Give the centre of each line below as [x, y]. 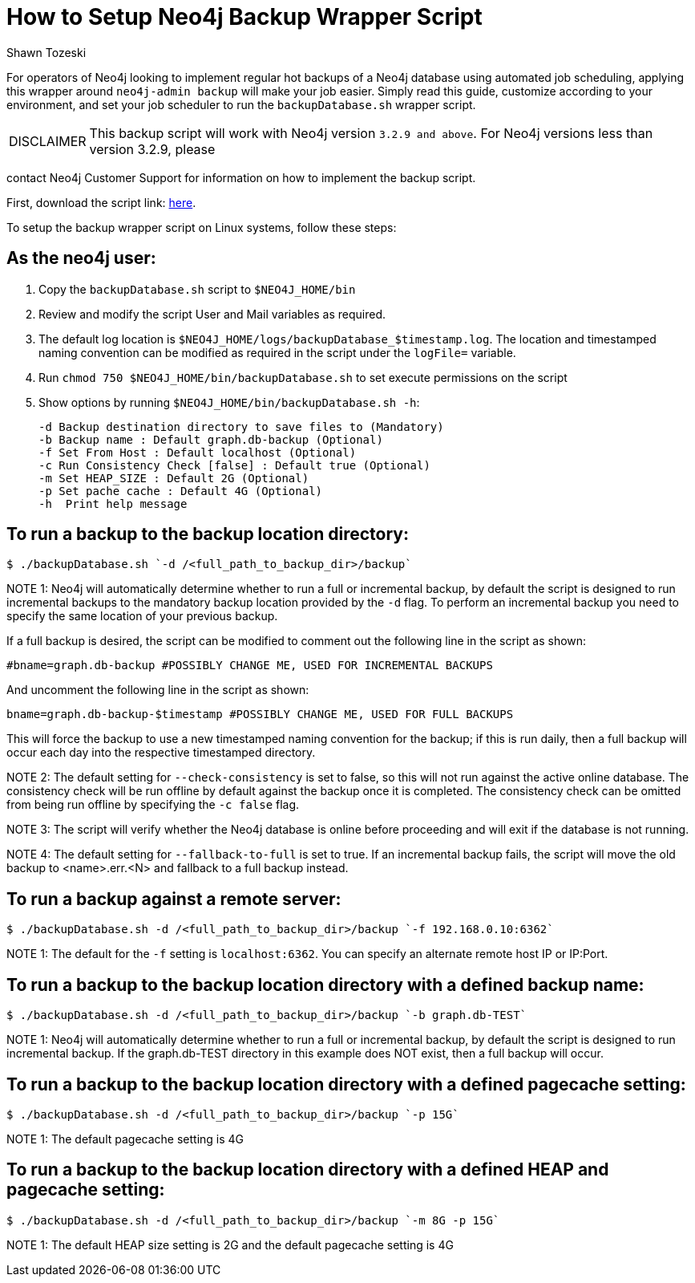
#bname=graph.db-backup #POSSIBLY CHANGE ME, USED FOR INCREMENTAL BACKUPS [250, 666]
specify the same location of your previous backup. [142, 616]
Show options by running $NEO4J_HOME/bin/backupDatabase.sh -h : [229, 402]
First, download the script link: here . [101, 202]
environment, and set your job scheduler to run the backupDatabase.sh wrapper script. [241, 104]
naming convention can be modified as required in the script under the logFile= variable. [277, 352]
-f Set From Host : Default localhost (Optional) [198, 452]
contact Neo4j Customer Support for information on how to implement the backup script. [241, 177]
